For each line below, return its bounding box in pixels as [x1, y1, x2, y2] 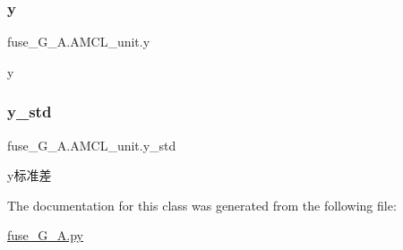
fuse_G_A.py [7, 226, 83, 245]
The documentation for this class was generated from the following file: [7, 195, 397, 214]
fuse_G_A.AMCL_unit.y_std [7, 135, 176, 154]
